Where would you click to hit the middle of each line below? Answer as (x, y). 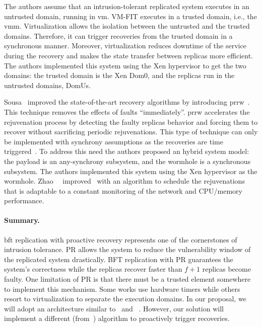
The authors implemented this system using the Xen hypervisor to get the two (125, 65)
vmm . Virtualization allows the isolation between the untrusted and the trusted (127, 26)
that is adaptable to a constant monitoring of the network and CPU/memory (123, 190)
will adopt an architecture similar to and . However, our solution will (114, 308)
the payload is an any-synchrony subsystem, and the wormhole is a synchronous (127, 161)
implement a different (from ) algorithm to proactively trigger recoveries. (117, 318)
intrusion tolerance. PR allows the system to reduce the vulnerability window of (127, 249)
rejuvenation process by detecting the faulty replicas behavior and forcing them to (131, 121)
